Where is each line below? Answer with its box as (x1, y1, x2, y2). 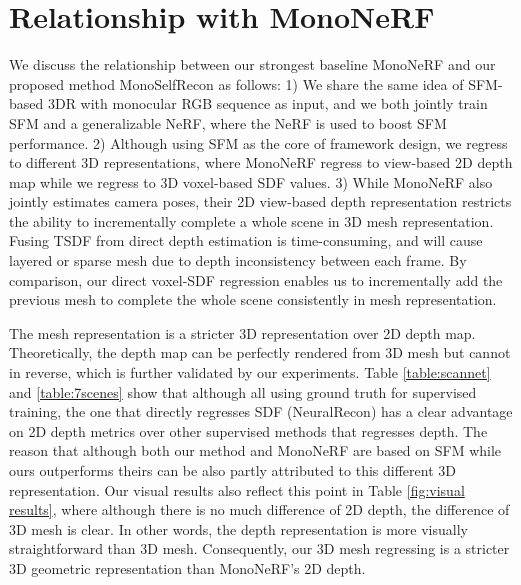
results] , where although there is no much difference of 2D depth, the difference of (9, 499, 510, 520)
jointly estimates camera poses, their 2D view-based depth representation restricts (9, 191, 512, 212)
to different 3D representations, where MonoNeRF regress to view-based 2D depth (9, 152, 513, 173)
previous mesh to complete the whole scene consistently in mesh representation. (9, 289, 497, 310)
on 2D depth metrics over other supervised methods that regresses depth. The (9, 420, 488, 441)
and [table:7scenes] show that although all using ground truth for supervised (9, 381, 477, 402)
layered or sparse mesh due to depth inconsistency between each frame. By (9, 250, 467, 271)
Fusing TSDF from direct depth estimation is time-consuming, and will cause (9, 230, 483, 251)
